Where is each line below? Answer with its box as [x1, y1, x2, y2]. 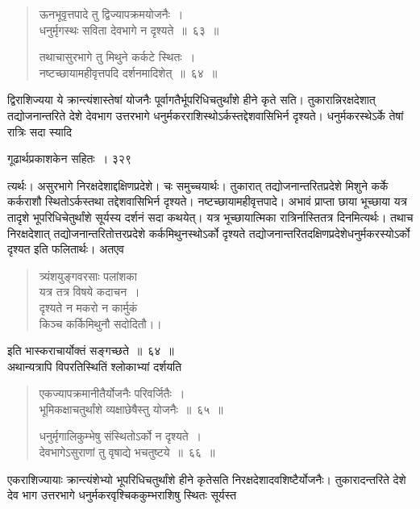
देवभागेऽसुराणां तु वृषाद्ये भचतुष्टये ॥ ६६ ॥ [39, 444, 215, 461]
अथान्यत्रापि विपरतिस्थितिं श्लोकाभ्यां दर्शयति [7, 357, 182, 374]
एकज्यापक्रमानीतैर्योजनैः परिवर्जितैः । [39, 385, 185, 402]
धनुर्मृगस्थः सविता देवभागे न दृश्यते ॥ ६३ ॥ [39, 21, 219, 38]
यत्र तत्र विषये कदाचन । [39, 283, 140, 300]
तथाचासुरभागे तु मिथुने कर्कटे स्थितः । [39, 48, 196, 65]
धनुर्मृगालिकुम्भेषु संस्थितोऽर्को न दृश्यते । [39, 428, 202, 444]
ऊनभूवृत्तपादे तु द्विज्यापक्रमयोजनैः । [39, 6, 184, 22]
